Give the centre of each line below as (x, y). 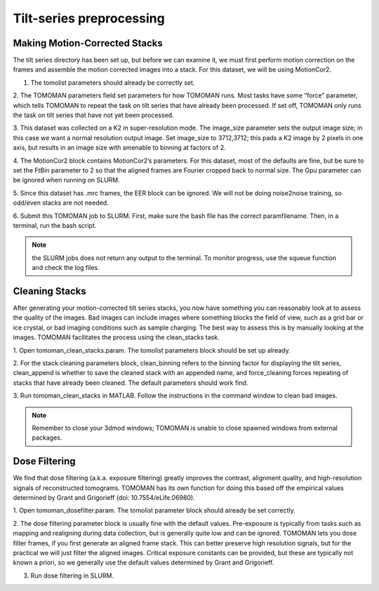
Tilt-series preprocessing (89, 18)
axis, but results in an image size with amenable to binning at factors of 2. (119, 148)
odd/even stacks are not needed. (61, 203)
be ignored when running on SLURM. (67, 180)
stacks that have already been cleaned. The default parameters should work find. (131, 383)
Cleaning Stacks (50, 291)
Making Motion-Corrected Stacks (88, 43)
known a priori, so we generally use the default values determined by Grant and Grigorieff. (144, 563)
